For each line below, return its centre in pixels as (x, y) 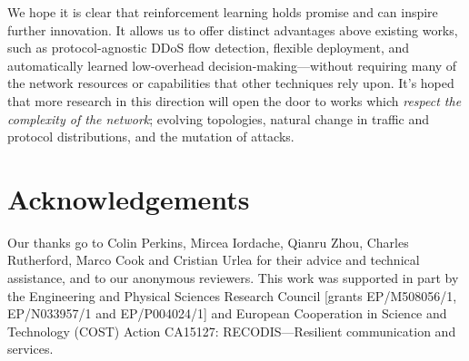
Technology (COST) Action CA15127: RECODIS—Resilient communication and (232, 331)
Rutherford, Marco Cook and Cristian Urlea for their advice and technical (214, 260)
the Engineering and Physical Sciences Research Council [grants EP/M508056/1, (232, 295)
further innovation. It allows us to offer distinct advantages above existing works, (233, 29)
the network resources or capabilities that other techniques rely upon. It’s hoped (231, 83)
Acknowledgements (129, 198)
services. (30, 349)
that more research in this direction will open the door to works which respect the (234, 100)
